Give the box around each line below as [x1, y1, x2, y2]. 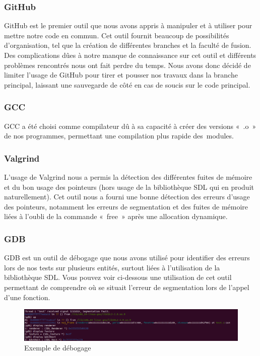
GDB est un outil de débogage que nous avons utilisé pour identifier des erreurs [4, 252, 250, 263]
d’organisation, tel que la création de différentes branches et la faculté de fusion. [4, 40, 251, 50]
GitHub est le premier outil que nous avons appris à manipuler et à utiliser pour [4, 20, 252, 31]
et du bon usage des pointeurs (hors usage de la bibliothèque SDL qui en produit [4, 181, 254, 192]
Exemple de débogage [24, 342, 91, 353]
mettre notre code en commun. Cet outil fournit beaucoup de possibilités [4, 30, 229, 40]
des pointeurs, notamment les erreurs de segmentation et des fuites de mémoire [4, 201, 248, 211]
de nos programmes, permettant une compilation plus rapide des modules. [4, 130, 234, 141]
